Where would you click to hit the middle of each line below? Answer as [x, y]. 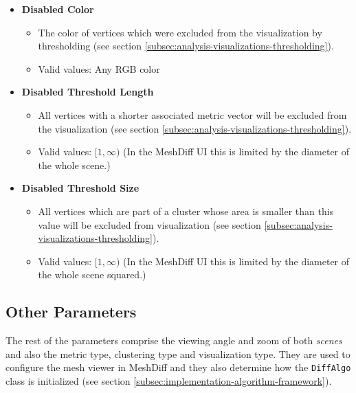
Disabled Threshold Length [88, 92]
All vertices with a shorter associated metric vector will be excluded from [192, 114]
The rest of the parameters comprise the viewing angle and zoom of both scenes [174, 340]
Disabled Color [58, 9]
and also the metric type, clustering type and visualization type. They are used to [178, 353]
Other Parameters [71, 312]
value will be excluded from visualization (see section [149, 224]
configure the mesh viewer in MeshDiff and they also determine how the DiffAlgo [178, 367]
